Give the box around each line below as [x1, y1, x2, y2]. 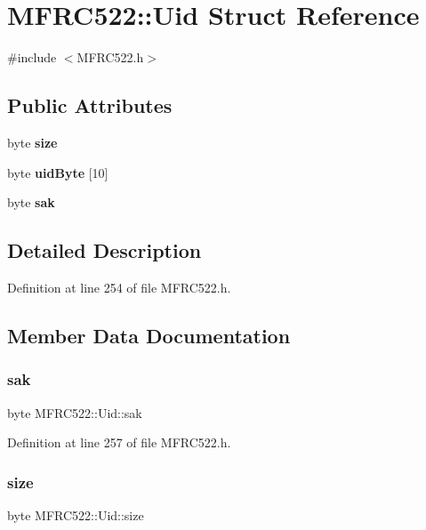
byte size [7, 132, 58, 151]
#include [7, 48, 57, 67]
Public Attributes [7, 92, 173, 119]
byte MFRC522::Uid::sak [7, 403, 142, 422]
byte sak [7, 193, 55, 212]
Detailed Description [7, 237, 202, 264]
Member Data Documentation [7, 321, 291, 349]
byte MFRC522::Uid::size [7, 505, 144, 524]
